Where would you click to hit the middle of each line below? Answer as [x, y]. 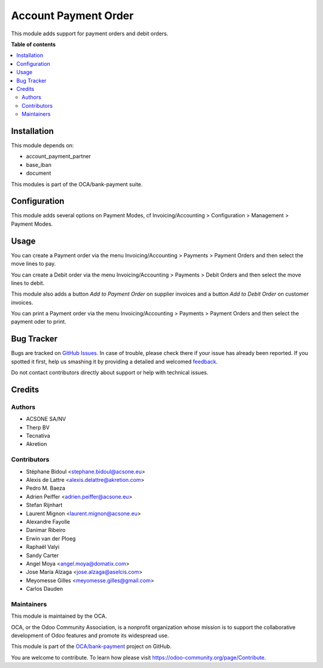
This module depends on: [42, 145]
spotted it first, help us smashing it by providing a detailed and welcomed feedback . [115, 362]
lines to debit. [28, 283]
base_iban [39, 165]
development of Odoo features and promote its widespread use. [90, 636]
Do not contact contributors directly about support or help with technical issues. [110, 373]
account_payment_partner [58, 156]
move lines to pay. [33, 264]
